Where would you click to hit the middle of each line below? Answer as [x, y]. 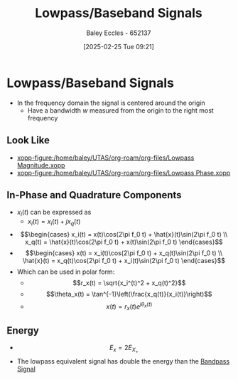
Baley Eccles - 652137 [119, 33]
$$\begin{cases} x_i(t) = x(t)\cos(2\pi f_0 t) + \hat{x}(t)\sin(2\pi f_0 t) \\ [124, 234]
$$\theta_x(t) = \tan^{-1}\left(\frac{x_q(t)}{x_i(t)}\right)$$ [129, 294]
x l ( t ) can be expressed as [54, 213]
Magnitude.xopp [41, 165]
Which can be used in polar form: [66, 272]
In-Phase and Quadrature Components [94, 195]
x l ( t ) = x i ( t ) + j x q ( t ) [54, 222]
